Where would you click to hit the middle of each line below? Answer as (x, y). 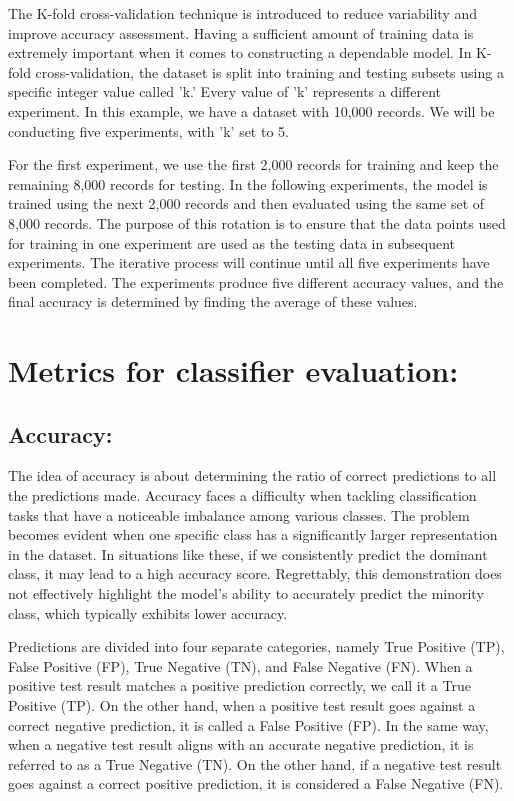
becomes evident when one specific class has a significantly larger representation (253, 534)
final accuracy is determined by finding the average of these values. (213, 301)
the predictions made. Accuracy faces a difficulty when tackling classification (242, 495)
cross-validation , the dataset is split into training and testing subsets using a (269, 71)
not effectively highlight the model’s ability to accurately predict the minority (246, 593)
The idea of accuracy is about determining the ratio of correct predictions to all (252, 475)
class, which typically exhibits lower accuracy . (148, 612)
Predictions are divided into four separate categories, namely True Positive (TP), (256, 646)
